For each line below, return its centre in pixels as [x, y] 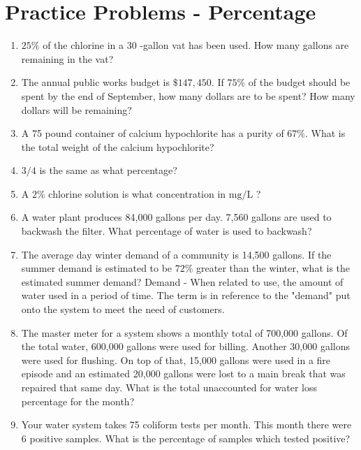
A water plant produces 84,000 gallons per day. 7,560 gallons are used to [176, 217]
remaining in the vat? [67, 58]
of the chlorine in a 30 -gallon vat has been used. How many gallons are [196, 45]
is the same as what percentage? [108, 170]
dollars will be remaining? [76, 109]
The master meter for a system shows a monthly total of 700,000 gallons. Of [184, 332]
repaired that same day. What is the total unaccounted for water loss [169, 387]
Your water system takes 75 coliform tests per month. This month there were [186, 424]
